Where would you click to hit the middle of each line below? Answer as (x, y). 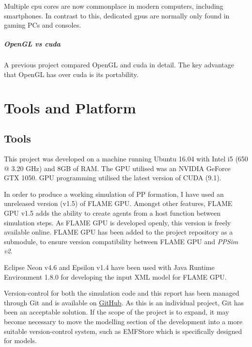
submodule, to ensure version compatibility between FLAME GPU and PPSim (121, 241)
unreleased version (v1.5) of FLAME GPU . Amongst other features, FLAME (118, 203)
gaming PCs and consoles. (43, 25)
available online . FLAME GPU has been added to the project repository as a (118, 232)
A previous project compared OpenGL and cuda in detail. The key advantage (119, 65)
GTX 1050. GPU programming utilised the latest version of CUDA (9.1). (113, 178)
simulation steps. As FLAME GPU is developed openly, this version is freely (118, 222)
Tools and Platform (70, 107)
